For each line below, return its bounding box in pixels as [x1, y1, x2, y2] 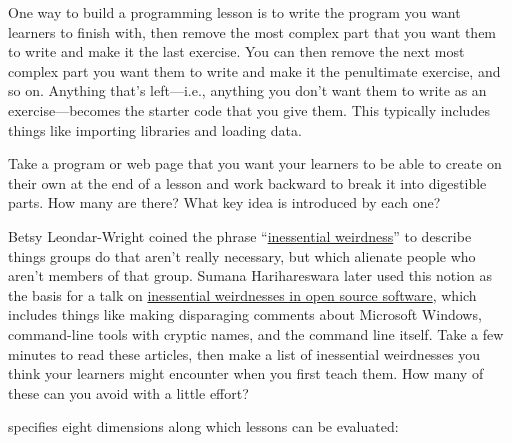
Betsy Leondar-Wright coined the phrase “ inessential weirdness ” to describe [8, 225, 472, 246]
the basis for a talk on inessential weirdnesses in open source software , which [8, 284, 477, 305]
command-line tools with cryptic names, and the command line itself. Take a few [8, 323, 504, 344]
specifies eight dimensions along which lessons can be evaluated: [8, 416, 399, 437]
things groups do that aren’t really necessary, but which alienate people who [8, 245, 476, 266]
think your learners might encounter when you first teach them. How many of [8, 363, 484, 384]
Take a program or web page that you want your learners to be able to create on [8, 153, 502, 174]
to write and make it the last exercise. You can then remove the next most [8, 41, 465, 62]
